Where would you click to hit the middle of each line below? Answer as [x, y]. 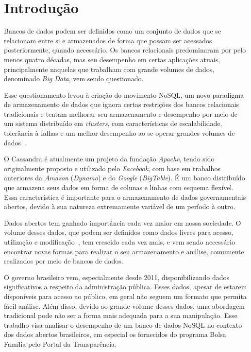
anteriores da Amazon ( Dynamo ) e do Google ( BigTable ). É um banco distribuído [125, 178]
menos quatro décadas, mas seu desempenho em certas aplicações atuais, [112, 59]
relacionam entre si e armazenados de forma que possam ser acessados [108, 40]
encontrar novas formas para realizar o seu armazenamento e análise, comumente [124, 251]
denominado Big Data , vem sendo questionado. [74, 79]
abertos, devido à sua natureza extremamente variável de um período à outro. [120, 206]
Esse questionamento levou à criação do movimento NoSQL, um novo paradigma [124, 95]
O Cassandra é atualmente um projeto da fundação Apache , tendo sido [109, 159]
